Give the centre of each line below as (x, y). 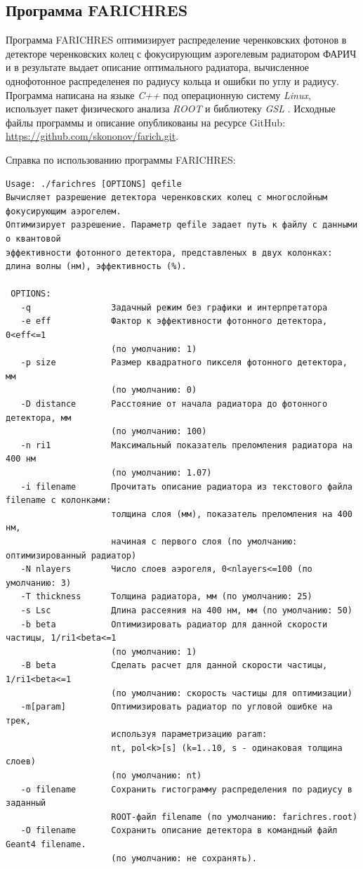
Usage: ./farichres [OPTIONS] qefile (94, 184)
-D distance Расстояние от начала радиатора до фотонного (174, 404)
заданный (26, 803)
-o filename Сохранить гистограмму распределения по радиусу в (186, 789)
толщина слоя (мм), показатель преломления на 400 (232, 514)
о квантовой (33, 239)
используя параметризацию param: (189, 734)
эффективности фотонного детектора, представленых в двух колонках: (169, 253)
